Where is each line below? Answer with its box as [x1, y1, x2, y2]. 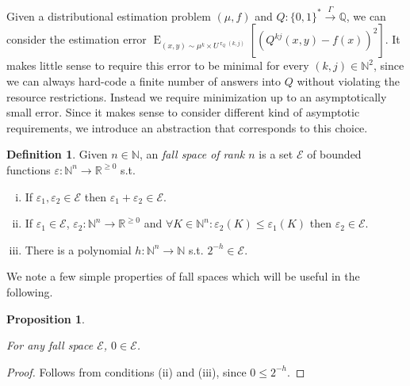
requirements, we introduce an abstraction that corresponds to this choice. [6, 119, 368, 136]
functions [6, 161, 51, 178]
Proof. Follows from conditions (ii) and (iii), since [6, 363, 247, 380]
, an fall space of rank [139, 146, 245, 162]
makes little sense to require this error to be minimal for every [6, 57, 309, 74]
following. [6, 283, 53, 300]
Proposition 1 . [6, 310, 85, 327]
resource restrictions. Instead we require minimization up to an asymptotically [6, 88, 387, 105]
